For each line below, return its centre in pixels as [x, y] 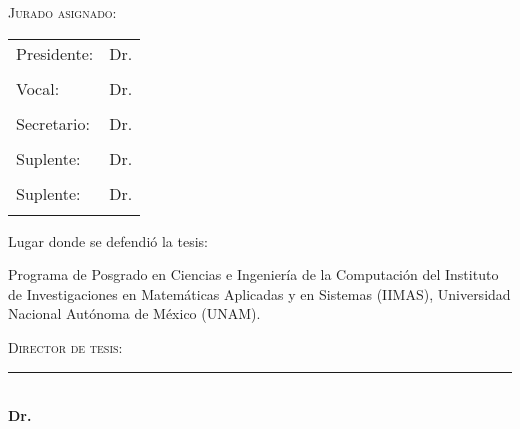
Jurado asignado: [62, 12]
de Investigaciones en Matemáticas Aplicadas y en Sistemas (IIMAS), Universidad [259, 293]
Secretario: [53, 123]
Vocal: [38, 88]
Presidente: [55, 53]
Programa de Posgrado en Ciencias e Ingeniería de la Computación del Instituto [253, 274]
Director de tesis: [65, 346]
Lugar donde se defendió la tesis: [108, 240]
